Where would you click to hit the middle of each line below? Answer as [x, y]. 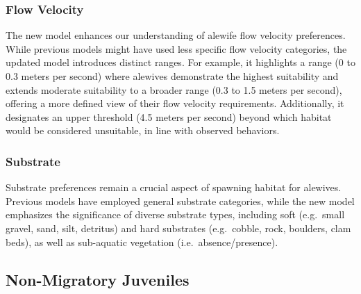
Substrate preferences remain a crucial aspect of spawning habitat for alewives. [174, 187]
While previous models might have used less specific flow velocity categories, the [176, 48]
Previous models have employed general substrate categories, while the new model [180, 201]
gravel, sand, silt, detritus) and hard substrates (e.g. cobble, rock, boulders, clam [178, 228]
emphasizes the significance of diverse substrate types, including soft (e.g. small [175, 214]
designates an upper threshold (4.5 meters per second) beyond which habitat [169, 116]
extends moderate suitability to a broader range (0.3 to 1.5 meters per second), [174, 89]
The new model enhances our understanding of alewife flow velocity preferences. [176, 35]
